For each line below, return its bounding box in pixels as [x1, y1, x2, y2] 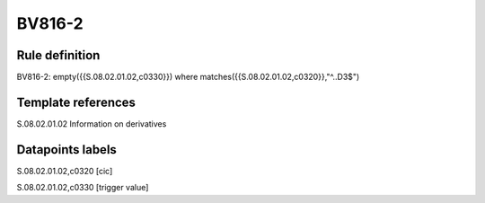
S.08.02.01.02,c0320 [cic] [16, 165, 113, 176]
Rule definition [16, 48, 101, 63]
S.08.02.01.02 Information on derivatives [16, 118, 167, 129]
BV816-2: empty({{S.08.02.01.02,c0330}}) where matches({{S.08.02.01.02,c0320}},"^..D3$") [16, 72, 360, 83]
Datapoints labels [16, 142, 117, 157]
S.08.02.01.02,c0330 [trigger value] [16, 182, 149, 193]
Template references [16, 94, 137, 110]
